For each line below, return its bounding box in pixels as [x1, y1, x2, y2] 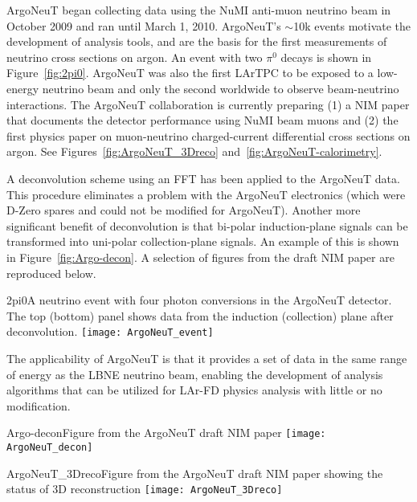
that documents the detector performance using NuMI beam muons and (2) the [6, 112, 399, 129]
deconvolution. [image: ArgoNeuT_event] [6, 323, 214, 340]
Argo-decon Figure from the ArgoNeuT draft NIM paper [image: [6, 424, 326, 441]
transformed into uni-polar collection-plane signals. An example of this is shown [6, 233, 399, 250]
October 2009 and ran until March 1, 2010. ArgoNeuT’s [6, 17, 281, 34]
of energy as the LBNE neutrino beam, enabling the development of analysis [6, 365, 383, 382]
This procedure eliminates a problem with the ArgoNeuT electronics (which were [6, 186, 406, 202]
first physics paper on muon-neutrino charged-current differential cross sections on [6, 127, 411, 144]
